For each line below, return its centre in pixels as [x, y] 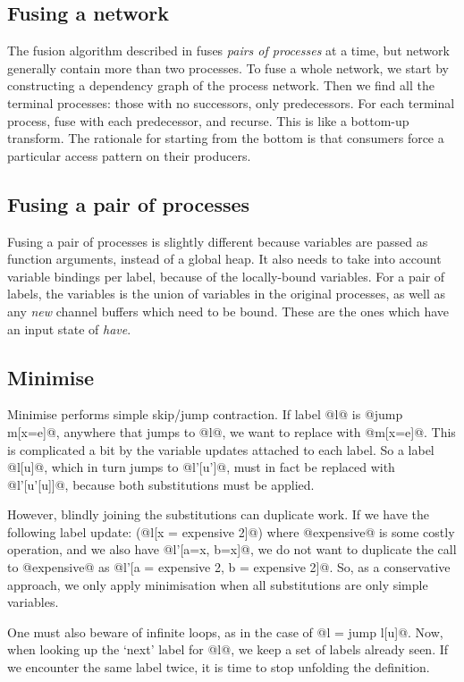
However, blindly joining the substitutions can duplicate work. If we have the [219, 514]
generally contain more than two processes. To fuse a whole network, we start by [228, 67]
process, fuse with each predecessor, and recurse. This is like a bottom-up [208, 120]
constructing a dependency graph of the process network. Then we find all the [221, 85]
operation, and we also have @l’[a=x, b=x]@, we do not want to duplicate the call [232, 549]
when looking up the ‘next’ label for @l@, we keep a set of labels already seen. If [228, 649]
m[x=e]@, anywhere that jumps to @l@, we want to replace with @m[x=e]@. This [232, 431]
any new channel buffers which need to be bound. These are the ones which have [228, 311]
